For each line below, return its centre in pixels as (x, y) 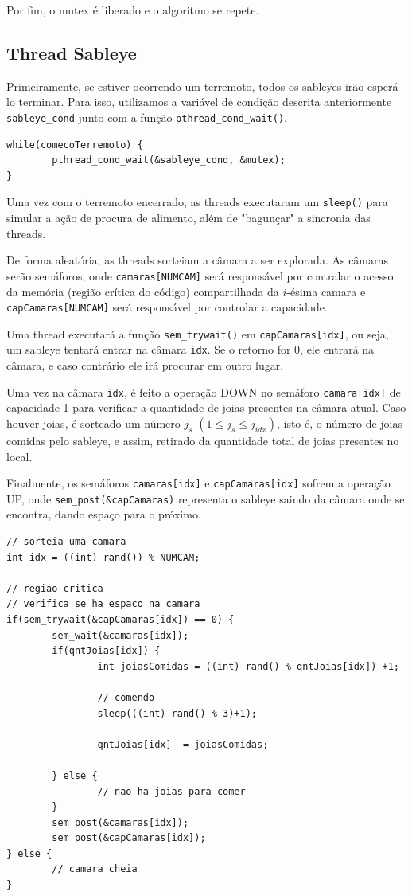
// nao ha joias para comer (171, 791)
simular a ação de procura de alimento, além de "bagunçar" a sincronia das (189, 218)
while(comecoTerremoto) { (75, 145)
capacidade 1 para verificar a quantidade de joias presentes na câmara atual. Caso (206, 407)
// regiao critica (55, 588)
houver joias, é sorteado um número (93, 423)
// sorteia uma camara (66, 542)
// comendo (126, 697)
